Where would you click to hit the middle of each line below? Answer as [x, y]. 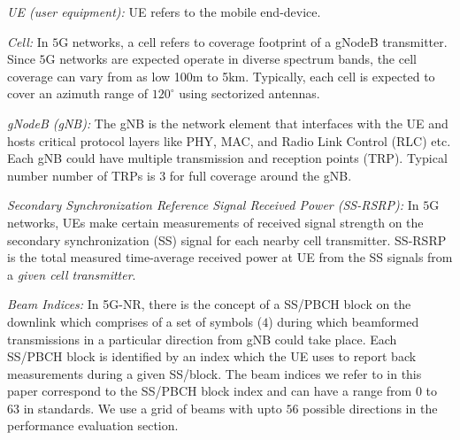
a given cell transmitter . [72, 274]
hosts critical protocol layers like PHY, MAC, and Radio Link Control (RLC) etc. [229, 140]
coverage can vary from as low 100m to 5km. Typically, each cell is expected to [221, 76]
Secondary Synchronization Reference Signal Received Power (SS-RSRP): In [213, 205]
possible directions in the [370, 408]
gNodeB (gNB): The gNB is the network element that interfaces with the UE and [228, 123]
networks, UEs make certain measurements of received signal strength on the [215, 222]
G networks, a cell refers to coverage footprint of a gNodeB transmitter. [253, 41]
